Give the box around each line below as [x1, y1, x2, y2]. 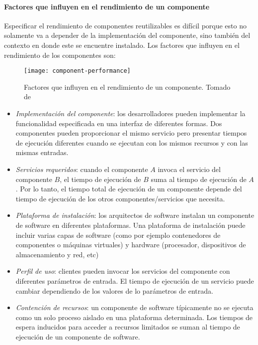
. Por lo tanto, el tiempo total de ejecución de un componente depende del [15, 183, 242, 194]
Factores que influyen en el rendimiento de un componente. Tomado [24, 81, 231, 92]
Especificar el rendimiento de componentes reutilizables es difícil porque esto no [4, 20, 247, 30]
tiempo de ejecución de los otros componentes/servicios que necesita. [15, 193, 225, 203]
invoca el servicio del [158, 164, 221, 174]
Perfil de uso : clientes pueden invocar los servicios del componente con [15, 266, 230, 276]
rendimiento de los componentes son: [4, 49, 116, 60]
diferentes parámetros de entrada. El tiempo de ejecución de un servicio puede [15, 275, 254, 286]
